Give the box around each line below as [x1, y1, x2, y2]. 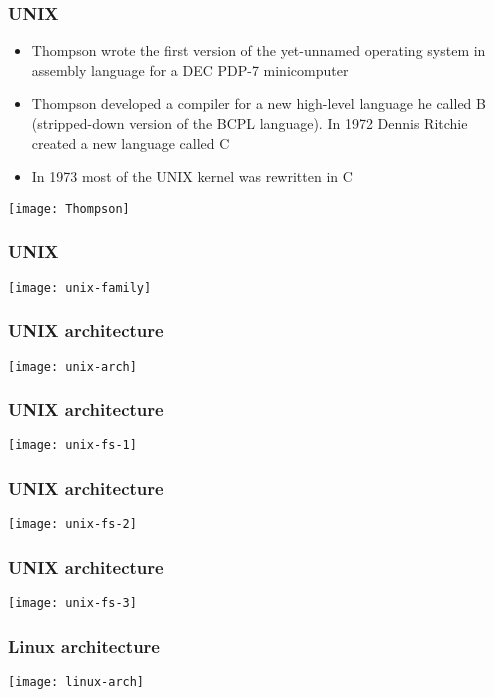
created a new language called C [31, 132, 230, 153]
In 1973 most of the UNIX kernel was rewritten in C [31, 166, 353, 187]
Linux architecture [8, 633, 160, 658]
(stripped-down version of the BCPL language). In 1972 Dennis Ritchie [31, 113, 468, 133]
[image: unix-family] [8, 280, 152, 295]
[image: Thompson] [8, 201, 130, 216]
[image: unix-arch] [8, 359, 137, 374]
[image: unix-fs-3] [8, 596, 137, 611]
